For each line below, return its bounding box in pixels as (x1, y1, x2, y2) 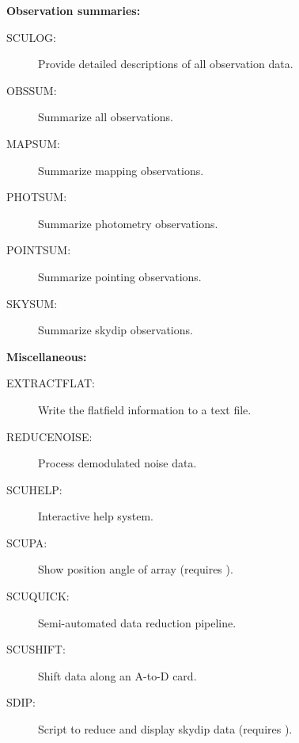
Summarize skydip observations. (38, 322, 193, 338)
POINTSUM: (6, 242, 71, 258)
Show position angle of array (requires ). (38, 561, 233, 577)
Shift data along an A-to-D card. (38, 667, 197, 684)
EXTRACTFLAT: (6, 375, 95, 391)
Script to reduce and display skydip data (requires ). (38, 721, 293, 737)
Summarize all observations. (38, 109, 173, 125)
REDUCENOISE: (6, 428, 93, 444)
